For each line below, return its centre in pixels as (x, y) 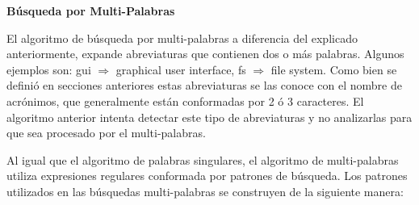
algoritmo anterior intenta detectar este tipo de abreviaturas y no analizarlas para (209, 117)
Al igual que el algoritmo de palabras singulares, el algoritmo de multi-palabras (203, 159)
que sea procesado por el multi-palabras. (106, 133)
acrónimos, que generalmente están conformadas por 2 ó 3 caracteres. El (185, 100)
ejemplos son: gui (49, 69)
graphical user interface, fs (181, 69)
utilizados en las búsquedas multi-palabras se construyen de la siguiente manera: (205, 191)
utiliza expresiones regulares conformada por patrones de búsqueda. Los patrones (207, 176)
